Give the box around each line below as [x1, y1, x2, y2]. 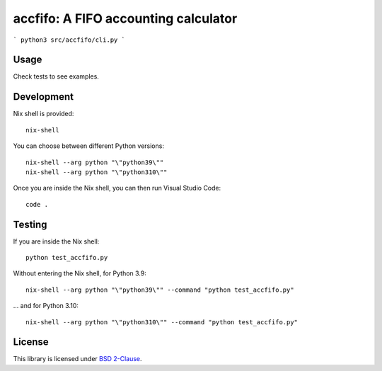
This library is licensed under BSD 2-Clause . [13, 355, 142, 363]
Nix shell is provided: [13, 110, 74, 118]
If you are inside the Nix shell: [13, 237, 100, 246]
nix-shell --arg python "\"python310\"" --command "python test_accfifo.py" [25, 318, 299, 326]
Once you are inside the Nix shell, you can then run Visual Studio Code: [13, 184, 221, 193]
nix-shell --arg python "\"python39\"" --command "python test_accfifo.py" [25, 285, 294, 294]
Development [13, 91, 74, 103]
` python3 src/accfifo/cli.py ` [13, 35, 125, 44]
